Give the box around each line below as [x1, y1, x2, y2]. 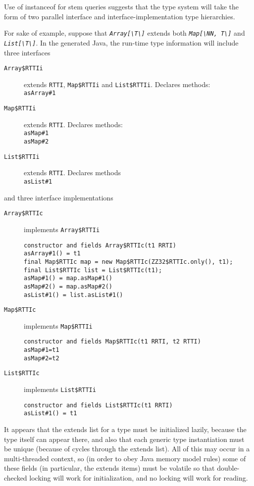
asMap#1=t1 [24, 346, 59, 354]
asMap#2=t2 [24, 354, 59, 362]
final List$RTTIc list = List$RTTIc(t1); [24, 266, 162, 274]
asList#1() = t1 [24, 410, 77, 417]
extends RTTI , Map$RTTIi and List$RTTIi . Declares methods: [24, 79, 210, 89]
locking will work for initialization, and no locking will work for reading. [29, 473, 248, 483]
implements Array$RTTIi [24, 224, 100, 234]
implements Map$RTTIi [24, 320, 93, 331]
